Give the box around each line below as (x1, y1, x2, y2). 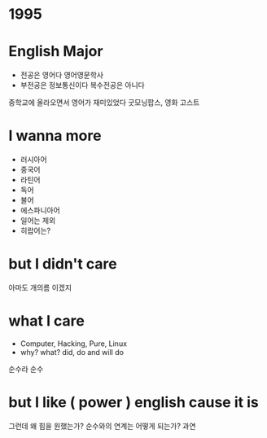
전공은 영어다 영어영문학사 (20, 70, 104, 80)
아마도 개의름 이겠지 (8, 283, 72, 292)
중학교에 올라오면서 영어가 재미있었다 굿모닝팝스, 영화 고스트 (8, 98, 200, 107)
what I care (8, 312, 85, 331)
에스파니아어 (20, 205, 61, 216)
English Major (8, 42, 103, 61)
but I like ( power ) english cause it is (8, 393, 259, 412)
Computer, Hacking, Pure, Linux (20, 339, 128, 348)
